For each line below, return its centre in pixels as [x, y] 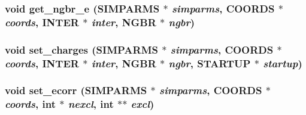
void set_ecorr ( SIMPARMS [76, 90]
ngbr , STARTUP [210, 63]
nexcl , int [91, 104]
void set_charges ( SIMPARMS [81, 49]
